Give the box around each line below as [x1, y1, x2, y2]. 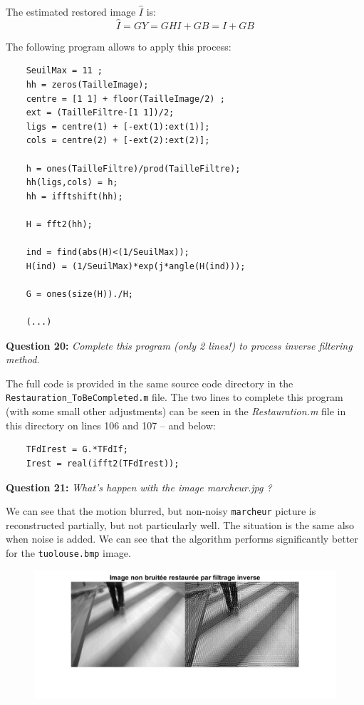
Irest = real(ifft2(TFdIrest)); [26, 458, 180, 469]
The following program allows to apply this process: [6, 38, 232, 53]
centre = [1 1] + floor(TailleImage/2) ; [26, 93, 225, 104]
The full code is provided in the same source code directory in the [6, 375, 293, 390]
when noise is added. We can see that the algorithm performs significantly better [6, 531, 358, 546]
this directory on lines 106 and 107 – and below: [6, 417, 216, 432]
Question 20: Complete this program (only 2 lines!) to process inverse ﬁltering [6, 338, 353, 352]
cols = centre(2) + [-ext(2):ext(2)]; [26, 135, 210, 146]
